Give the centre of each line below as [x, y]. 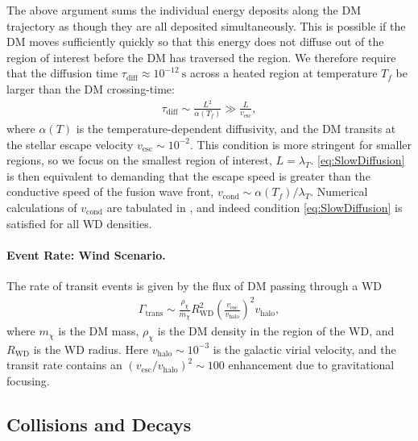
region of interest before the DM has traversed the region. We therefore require [201, 57]
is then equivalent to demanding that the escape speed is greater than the [188, 175]
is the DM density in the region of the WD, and [276, 331]
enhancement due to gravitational [311, 365]
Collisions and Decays [99, 424]
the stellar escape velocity [70, 144]
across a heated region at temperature [283, 73]
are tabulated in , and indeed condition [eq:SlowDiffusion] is [255, 207]
